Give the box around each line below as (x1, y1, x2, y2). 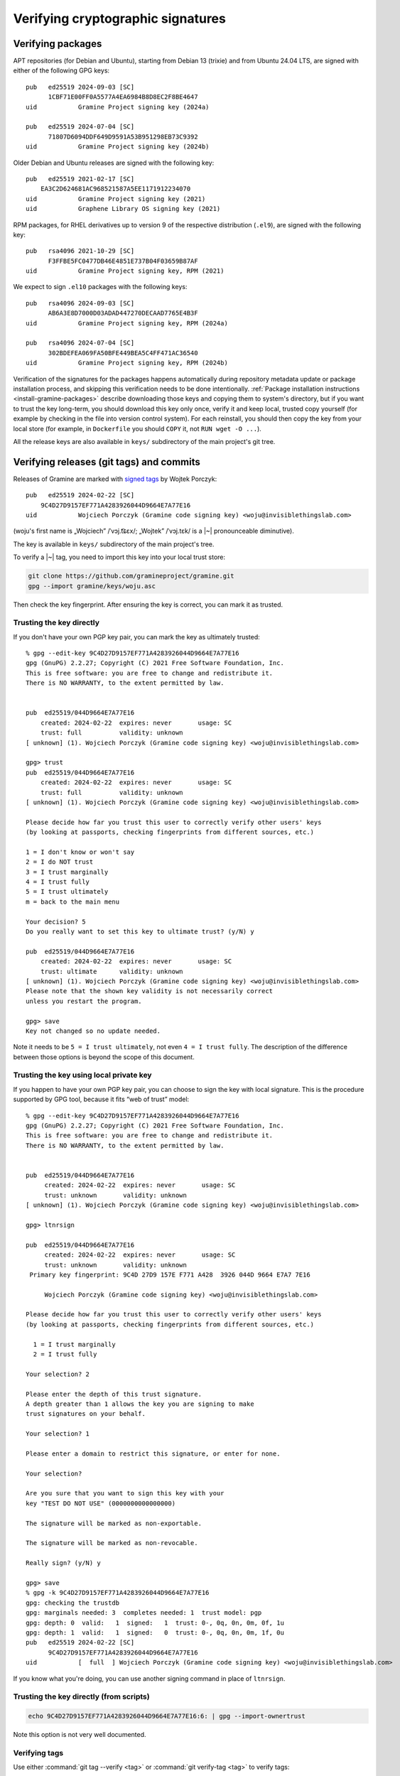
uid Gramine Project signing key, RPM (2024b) (26, 359, 229, 367)
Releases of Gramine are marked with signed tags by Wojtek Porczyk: (13, 475, 217, 483)
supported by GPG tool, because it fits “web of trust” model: (13, 1095, 190, 1104)
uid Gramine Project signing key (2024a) (26, 103, 210, 111)
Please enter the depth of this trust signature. (26, 1390, 202, 1398)
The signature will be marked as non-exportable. (26, 1519, 202, 1527)
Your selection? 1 (26, 1430, 90, 1438)
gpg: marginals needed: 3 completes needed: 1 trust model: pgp (26, 1609, 262, 1617)
